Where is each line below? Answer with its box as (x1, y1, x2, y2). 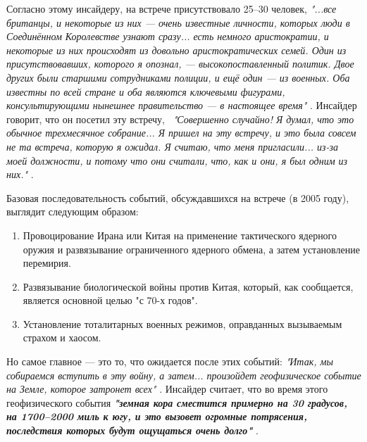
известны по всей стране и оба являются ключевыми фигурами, (6, 84, 285, 99)
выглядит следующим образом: (6, 204, 139, 219)
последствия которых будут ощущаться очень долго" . (6, 423, 259, 438)
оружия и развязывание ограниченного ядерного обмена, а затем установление (23, 241, 360, 256)
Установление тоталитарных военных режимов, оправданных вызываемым (23, 316, 342, 331)
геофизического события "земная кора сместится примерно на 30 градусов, (6, 395, 348, 410)
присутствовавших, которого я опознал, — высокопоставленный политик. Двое (6, 56, 354, 71)
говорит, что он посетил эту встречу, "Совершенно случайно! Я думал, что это (6, 111, 354, 126)
